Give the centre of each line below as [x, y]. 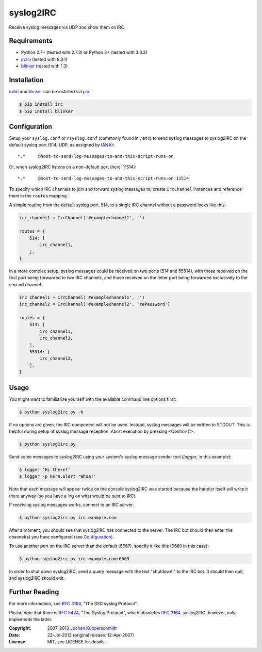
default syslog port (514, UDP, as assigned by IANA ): [62, 145]
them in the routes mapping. [38, 196]
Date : [15, 635]
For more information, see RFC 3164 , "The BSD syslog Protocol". [74, 603]
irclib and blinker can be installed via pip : [50, 92]
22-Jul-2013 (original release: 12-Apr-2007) [91, 635]
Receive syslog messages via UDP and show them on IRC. [67, 27]
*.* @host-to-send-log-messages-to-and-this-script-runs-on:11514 [103, 178]
